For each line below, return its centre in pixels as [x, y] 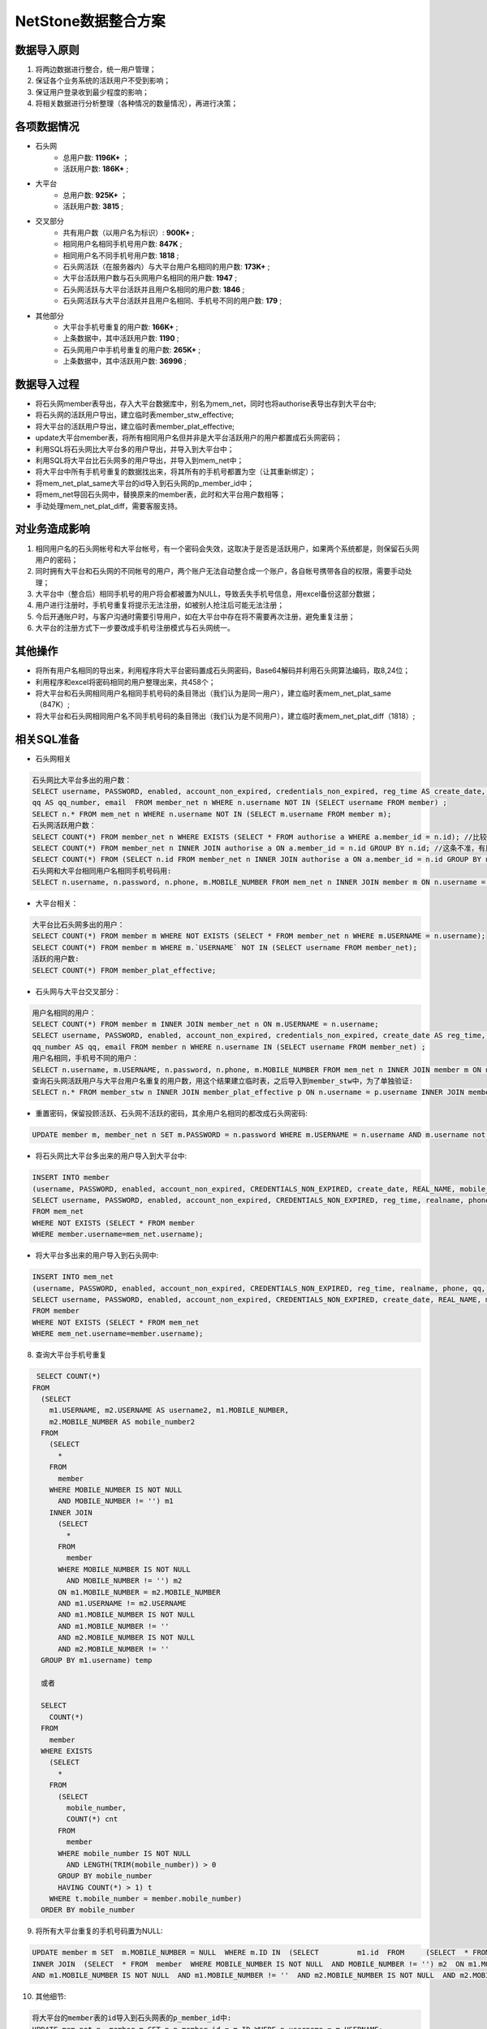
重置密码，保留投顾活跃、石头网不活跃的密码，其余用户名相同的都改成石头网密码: [172, 1114]
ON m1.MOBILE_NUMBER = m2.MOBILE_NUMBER [139, 1592]
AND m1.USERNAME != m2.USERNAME [122, 1603]
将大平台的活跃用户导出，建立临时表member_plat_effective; [135, 426]
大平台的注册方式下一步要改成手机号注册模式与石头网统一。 [135, 628]
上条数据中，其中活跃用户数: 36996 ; [125, 361]
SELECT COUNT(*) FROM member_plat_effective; [124, 970]
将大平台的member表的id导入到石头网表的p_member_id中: [132, 2018]
